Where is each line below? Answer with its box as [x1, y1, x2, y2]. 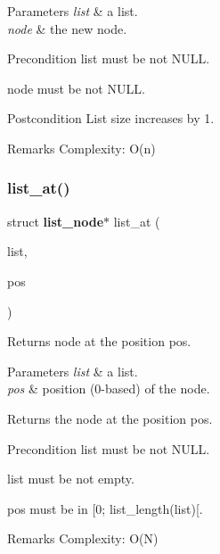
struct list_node [7, 211, 104, 230]
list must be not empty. [7, 469, 134, 488]
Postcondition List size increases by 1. [7, 109, 215, 128]
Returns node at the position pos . [7, 332, 191, 351]
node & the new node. [7, 19, 127, 37]
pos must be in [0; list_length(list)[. [7, 499, 203, 517]
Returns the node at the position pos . [7, 409, 213, 427]
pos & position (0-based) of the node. [7, 379, 210, 398]
